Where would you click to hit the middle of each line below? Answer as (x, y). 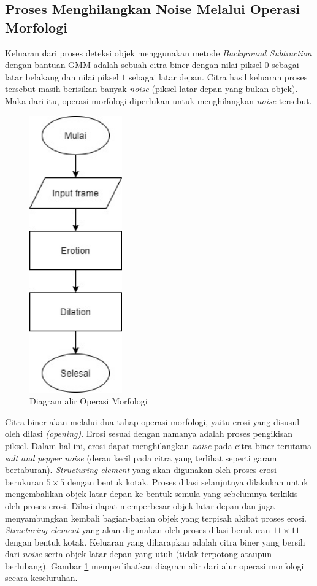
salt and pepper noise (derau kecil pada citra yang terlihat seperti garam (141, 457)
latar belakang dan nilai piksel (62, 76)
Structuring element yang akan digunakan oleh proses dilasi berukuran (138, 530)
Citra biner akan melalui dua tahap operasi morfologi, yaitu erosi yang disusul (152, 421)
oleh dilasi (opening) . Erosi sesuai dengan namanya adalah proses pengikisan (149, 434)
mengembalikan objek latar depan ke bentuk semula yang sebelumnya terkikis (151, 494)
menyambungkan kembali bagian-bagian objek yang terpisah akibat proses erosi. (156, 518)
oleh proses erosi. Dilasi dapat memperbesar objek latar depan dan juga (140, 505)
